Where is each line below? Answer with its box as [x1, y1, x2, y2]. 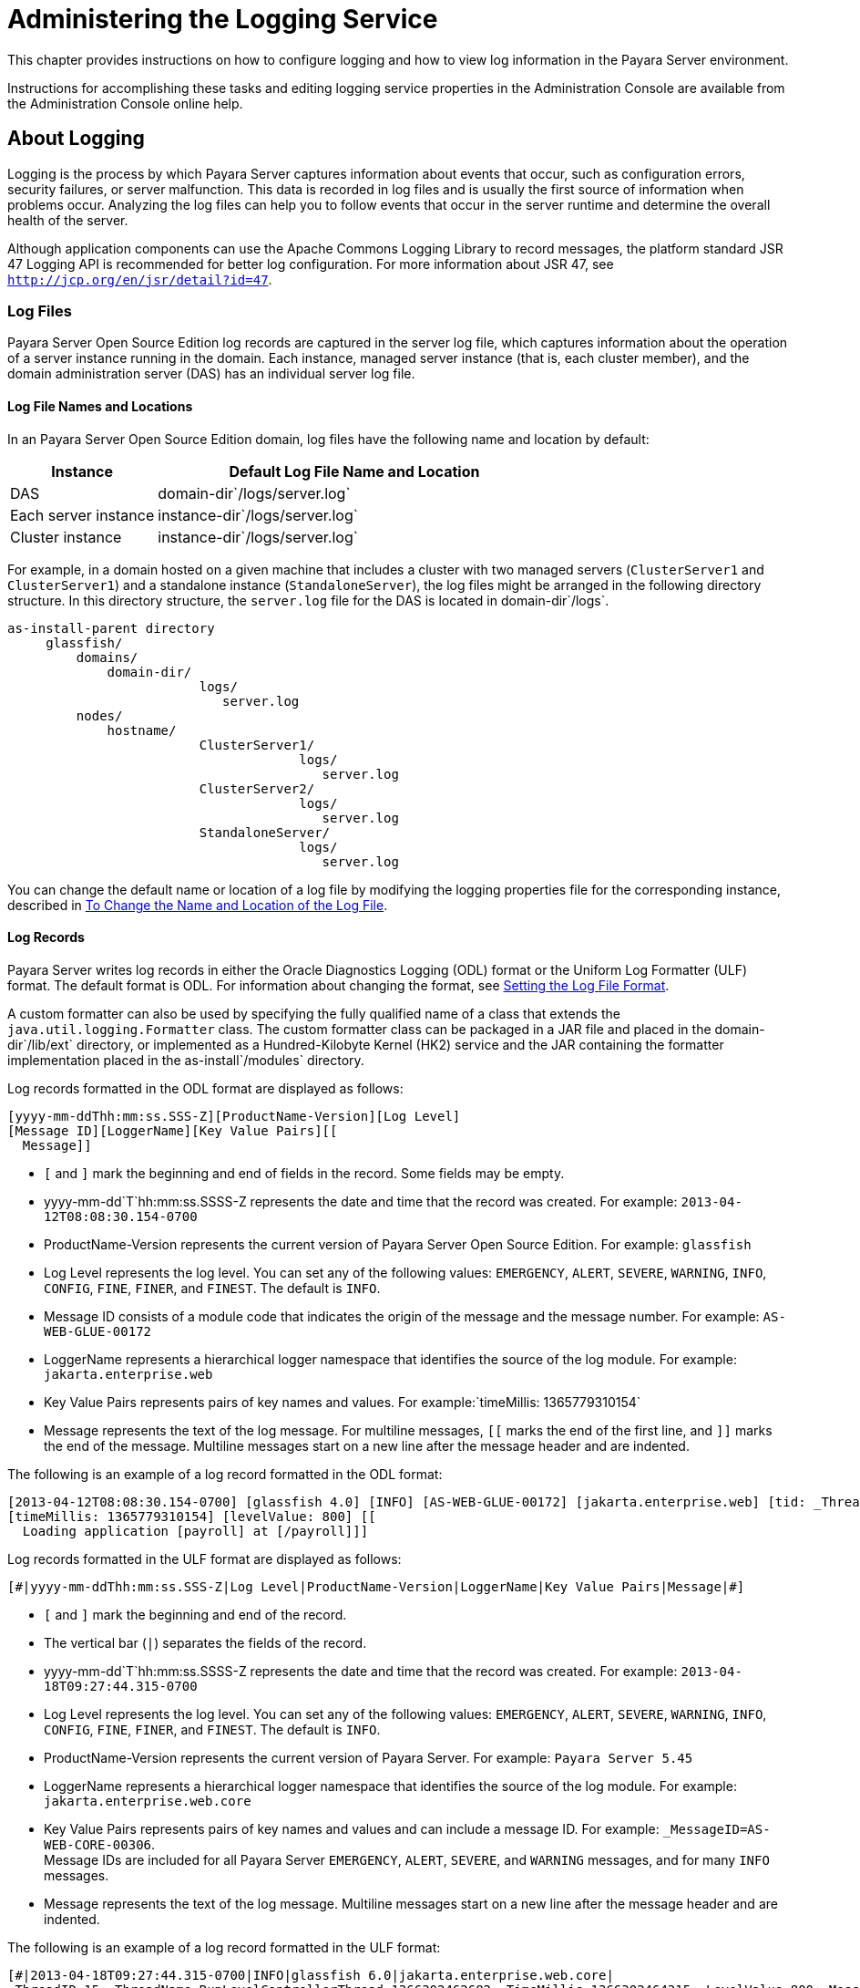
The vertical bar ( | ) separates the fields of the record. [44, 1634, 367, 1651]
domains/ [76, 649, 138, 665]
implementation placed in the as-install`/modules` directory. [7, 1051, 364, 1068]
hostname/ [107, 722, 177, 738]
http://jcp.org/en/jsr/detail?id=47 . [7, 271, 272, 287]
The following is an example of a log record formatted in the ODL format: [7, 1465, 443, 1482]
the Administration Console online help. [7, 95, 243, 111]
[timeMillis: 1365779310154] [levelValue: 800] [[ [7, 1508, 376, 1524]
